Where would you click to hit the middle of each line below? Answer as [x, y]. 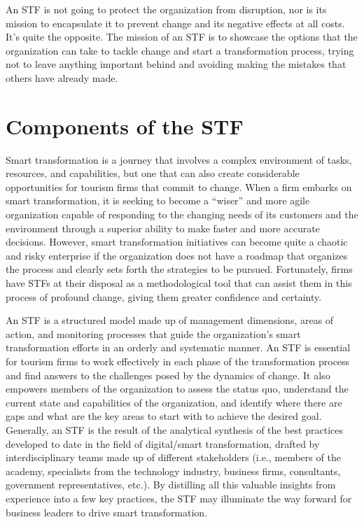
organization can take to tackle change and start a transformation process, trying [180, 50]
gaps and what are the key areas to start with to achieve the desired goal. [164, 416]
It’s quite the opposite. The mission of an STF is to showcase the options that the [182, 37]
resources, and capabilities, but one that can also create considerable [153, 173]
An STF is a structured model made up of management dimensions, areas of [170, 320]
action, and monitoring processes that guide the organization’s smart [153, 333]
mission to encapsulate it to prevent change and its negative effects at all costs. [175, 23]
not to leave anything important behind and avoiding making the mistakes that [176, 64]
